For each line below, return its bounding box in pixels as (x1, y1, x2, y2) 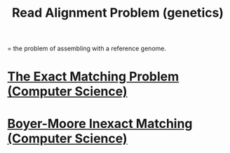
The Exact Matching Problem (7, 68, 180, 85)
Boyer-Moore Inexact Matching (7, 115, 193, 131)
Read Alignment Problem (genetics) (11, 5, 224, 21)
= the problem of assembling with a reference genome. (7, 44, 167, 53)
